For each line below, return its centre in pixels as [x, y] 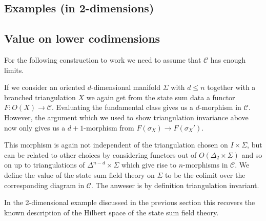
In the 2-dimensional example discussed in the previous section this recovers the [130, 202]
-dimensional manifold [126, 87]
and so [252, 154]
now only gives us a [35, 127]
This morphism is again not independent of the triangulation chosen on [116, 145]
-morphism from [109, 127]
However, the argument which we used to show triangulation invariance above [126, 117]
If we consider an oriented [45, 87]
